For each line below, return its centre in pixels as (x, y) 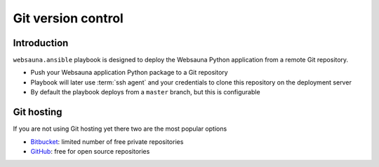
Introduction (41, 43)
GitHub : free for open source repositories (90, 151)
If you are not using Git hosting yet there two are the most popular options (120, 129)
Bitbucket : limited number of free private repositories (107, 141)
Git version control (68, 18)
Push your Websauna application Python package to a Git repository (129, 73)
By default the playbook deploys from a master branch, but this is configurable (145, 92)
